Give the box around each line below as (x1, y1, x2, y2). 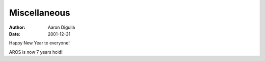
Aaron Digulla (48, 24, 76, 30)
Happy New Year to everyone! (9, 40, 70, 46)
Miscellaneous (9, 7, 71, 18)
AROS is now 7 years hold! (9, 49, 63, 55)
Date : (9, 31, 21, 37)
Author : (9, 24, 26, 30)
